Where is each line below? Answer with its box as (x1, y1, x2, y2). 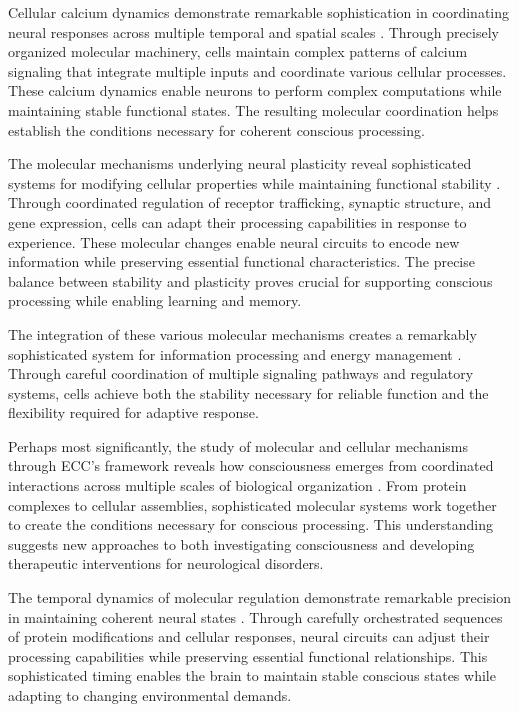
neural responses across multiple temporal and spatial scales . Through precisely (8, 21, 499, 42)
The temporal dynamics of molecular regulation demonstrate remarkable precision (8, 587, 511, 608)
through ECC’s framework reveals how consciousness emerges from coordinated (8, 455, 494, 476)
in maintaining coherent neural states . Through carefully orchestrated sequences (8, 606, 503, 627)
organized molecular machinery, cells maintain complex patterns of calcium (8, 41, 468, 62)
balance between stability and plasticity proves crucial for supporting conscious (8, 270, 493, 291)
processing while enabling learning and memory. (8, 290, 302, 311)
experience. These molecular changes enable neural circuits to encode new (8, 231, 460, 252)
